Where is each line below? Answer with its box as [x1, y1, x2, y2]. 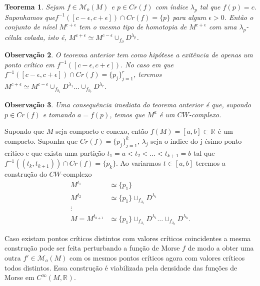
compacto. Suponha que [4, 135, 78, 146]
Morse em [4, 272, 34, 283]
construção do [4, 169, 47, 179]
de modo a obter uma [187, 243, 254, 253]
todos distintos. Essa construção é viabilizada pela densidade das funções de [4, 262, 237, 273]
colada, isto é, [24, 32, 66, 42]
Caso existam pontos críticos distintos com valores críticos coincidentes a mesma [4, 233, 251, 243]
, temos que [109, 109, 145, 119]
